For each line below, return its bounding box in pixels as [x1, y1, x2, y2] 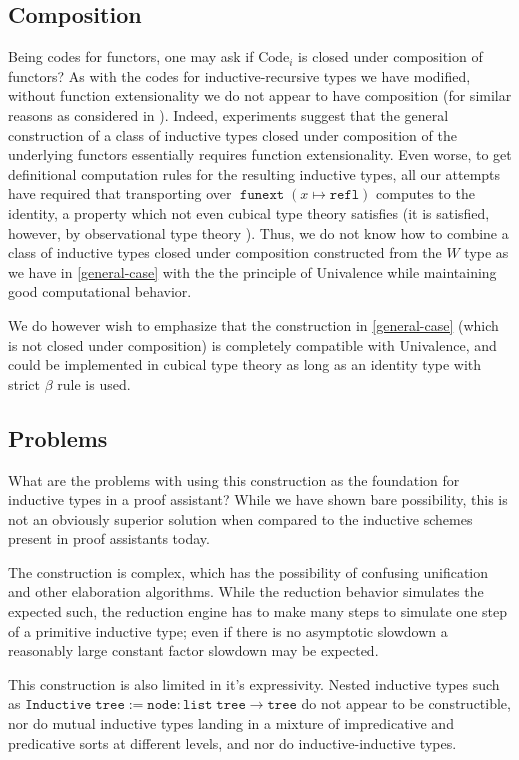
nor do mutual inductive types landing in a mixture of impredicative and [8, 713, 454, 734]
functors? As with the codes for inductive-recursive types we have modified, [8, 65, 471, 86]
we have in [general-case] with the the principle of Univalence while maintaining [8, 261, 497, 282]
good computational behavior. [8, 281, 192, 302]
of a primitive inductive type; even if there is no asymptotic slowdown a [8, 620, 448, 641]
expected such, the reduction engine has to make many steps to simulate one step [8, 601, 507, 622]
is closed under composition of [298, 46, 483, 67]
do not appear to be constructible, [301, 693, 511, 714]
